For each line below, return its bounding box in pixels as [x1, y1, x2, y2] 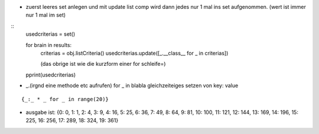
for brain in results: [25, 41, 72, 48]
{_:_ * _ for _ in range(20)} [21, 96, 109, 102]
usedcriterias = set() [25, 31, 76, 38]
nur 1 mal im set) [25, 12, 66, 19]
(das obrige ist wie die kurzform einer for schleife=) [40, 61, 166, 68]
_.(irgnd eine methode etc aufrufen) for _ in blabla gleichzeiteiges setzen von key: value [25, 82, 239, 89]
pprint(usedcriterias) [25, 71, 76, 78]
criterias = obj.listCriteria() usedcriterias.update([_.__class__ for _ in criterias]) [40, 49, 229, 56]
